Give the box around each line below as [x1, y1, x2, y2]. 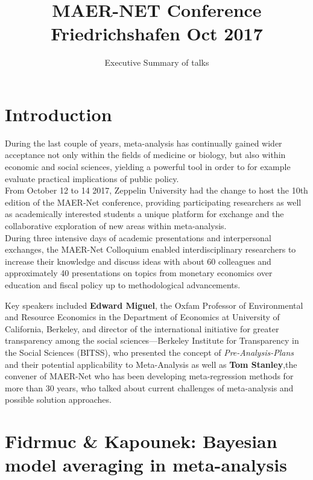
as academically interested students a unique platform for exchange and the [5, 207, 284, 220]
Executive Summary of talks [104, 56, 209, 69]
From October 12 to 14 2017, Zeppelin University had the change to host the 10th [5, 184, 308, 197]
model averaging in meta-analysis [5, 452, 287, 477]
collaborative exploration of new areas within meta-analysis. [5, 219, 227, 232]
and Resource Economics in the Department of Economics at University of [5, 311, 280, 323]
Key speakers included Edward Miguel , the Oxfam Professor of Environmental [5, 298, 303, 311]
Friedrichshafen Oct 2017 [51, 21, 263, 46]
